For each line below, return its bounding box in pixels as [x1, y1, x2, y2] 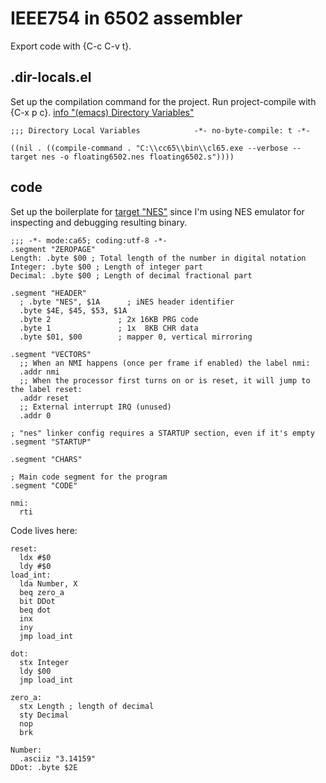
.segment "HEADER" [10, 288, 87, 298]
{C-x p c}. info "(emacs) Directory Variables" [10, 106, 195, 118]
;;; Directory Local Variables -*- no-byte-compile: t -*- [10, 125, 311, 136]
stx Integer [19, 657, 70, 667]
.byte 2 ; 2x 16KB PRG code [19, 314, 199, 324]
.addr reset [19, 393, 70, 403]
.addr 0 [19, 410, 52, 421]
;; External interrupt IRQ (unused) [19, 402, 172, 412]
